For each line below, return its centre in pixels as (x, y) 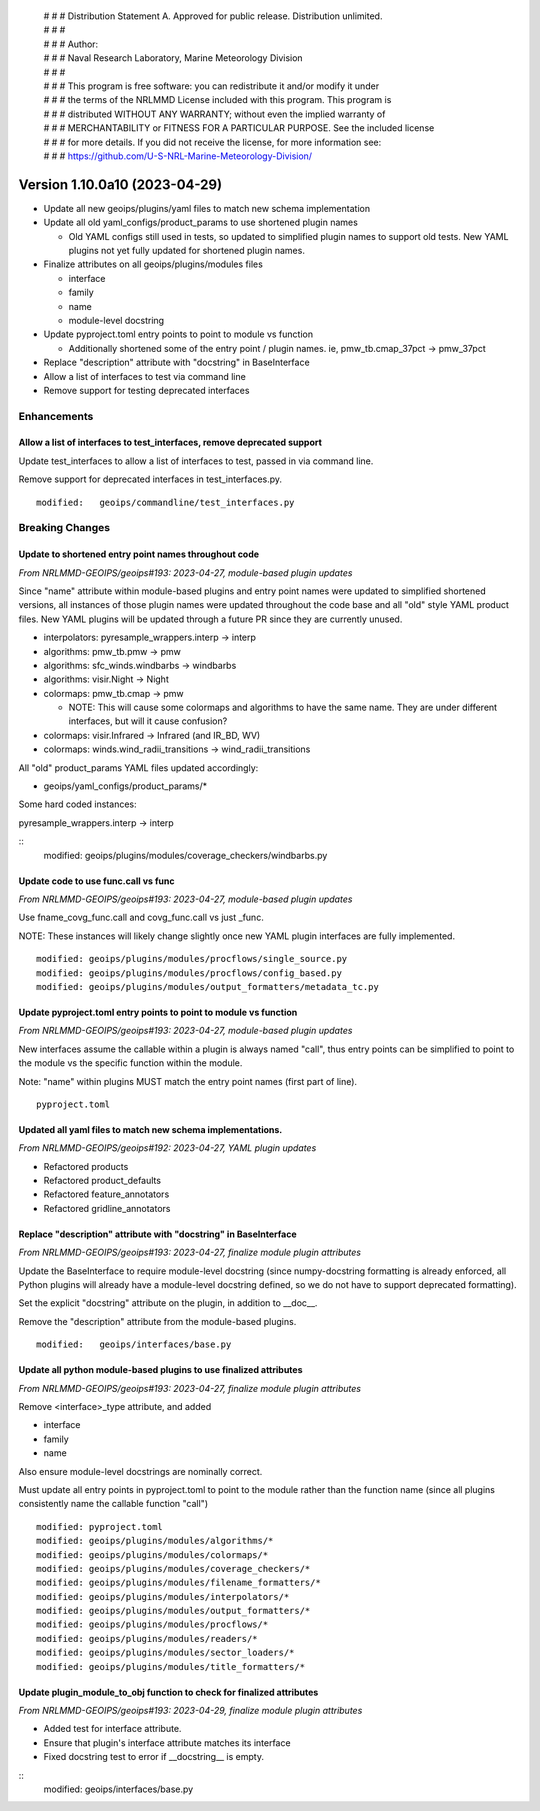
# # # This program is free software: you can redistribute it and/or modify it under (211, 86)
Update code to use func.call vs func (96, 881)
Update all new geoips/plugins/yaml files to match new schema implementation (206, 208)
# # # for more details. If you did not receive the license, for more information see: (212, 142)
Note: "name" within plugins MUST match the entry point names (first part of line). (188, 1081)
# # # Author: (71, 44)
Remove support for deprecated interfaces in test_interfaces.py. (150, 479)
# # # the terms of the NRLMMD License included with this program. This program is (217, 100)
